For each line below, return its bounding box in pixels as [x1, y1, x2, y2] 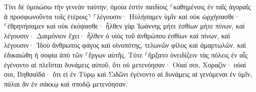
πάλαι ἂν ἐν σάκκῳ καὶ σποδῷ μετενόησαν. [4, 78, 128, 89]
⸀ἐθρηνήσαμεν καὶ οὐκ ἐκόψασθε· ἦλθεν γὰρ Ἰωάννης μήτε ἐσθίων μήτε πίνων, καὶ [4, 21, 245, 31]
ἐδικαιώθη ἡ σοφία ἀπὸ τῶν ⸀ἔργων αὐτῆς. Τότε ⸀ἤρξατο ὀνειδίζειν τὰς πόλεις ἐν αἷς [4, 49, 248, 60]
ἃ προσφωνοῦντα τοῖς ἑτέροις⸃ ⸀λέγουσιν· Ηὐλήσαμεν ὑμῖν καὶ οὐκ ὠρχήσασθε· [4, 11, 240, 21]
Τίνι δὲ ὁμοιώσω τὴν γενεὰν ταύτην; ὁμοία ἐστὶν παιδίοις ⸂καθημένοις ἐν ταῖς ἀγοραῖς [4, 1, 251, 11]
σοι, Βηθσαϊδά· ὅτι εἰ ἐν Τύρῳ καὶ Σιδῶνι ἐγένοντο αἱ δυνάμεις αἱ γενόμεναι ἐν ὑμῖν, [4, 69, 253, 79]
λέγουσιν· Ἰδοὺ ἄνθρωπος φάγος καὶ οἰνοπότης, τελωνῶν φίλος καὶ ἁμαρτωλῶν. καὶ [4, 40, 246, 50]
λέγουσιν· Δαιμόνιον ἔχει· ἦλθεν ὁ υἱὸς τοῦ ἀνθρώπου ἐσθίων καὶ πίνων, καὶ [4, 30, 230, 40]
